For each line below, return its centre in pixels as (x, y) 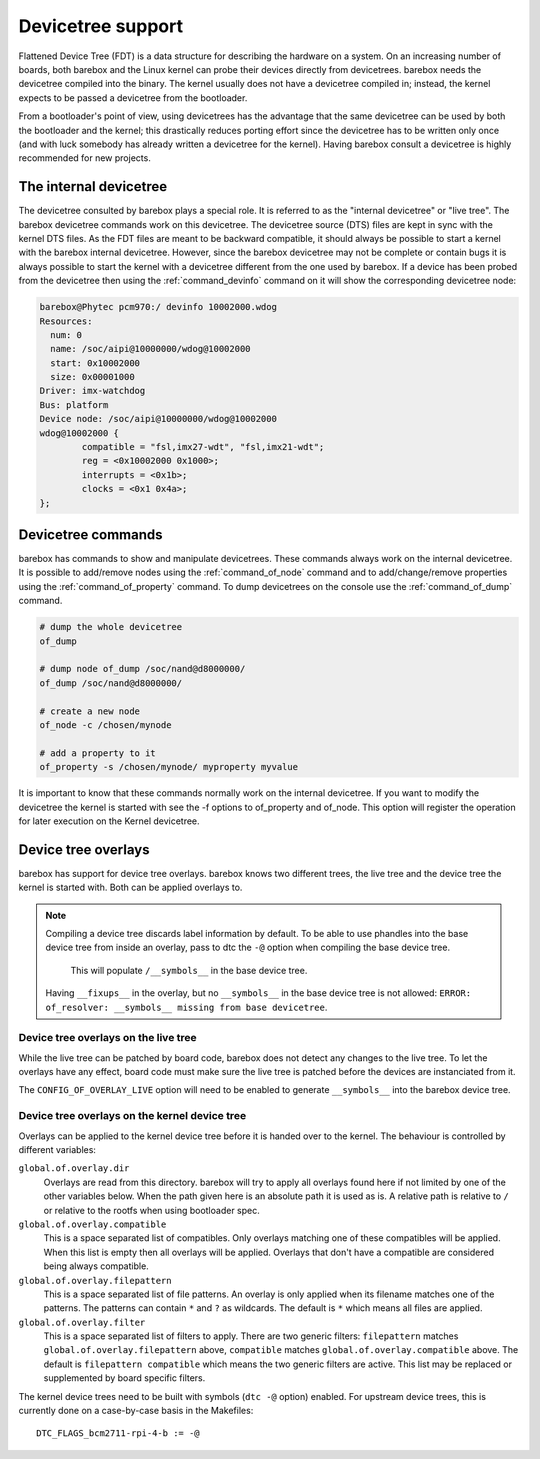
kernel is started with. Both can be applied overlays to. (130, 887)
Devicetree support (101, 26)
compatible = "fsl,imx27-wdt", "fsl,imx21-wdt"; (203, 447)
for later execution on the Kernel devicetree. (109, 821)
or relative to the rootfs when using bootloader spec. (151, 1210)
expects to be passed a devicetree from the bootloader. (133, 97)
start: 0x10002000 (95, 363)
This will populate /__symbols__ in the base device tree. (189, 970)
